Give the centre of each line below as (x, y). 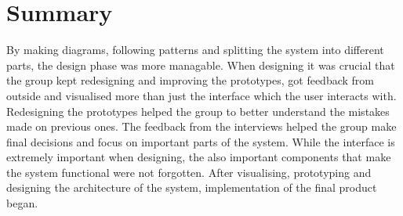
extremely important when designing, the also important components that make (199, 157)
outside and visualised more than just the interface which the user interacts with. (201, 95)
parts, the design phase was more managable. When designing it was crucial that (201, 65)
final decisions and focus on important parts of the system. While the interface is (201, 141)
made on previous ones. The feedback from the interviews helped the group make (201, 126)
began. (22, 203)
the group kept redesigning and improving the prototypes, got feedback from (190, 80)
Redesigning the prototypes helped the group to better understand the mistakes (198, 111)
